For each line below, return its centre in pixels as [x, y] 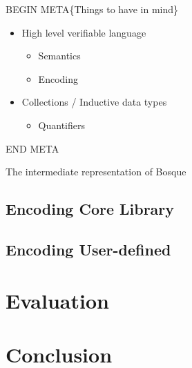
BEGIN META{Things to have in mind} [92, 9]
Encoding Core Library [90, 209]
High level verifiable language [84, 32]
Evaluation [57, 300]
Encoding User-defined [88, 249]
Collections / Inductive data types [94, 102]
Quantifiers [62, 125]
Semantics [59, 56]
